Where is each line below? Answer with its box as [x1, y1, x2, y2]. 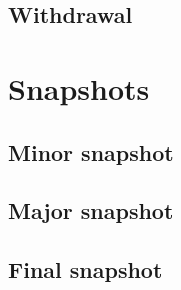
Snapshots [8, 67, 150, 108]
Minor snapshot [8, 136, 174, 167]
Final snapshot [8, 254, 163, 285]
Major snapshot [8, 195, 174, 226]
